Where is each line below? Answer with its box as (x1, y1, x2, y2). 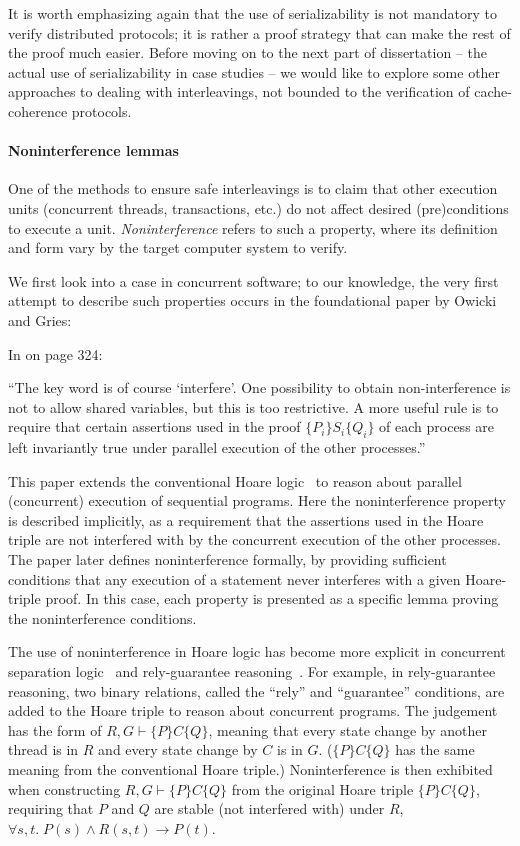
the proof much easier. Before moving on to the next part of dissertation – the (8, 42, 487, 63)
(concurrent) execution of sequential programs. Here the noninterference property (8, 490, 506, 511)
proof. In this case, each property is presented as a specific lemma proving (45, 588, 499, 609)
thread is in (8, 739, 79, 760)
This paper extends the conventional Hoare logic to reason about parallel (8, 470, 462, 491)
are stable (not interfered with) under (154, 798, 385, 819)
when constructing (8, 778, 121, 799)
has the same (395, 739, 475, 760)
